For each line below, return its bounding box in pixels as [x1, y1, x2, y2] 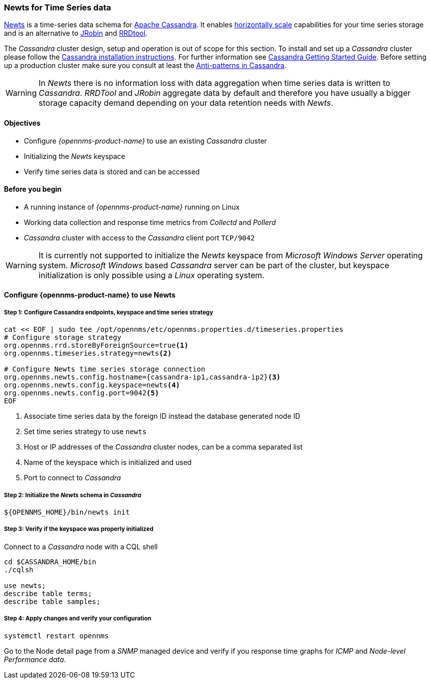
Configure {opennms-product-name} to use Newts [4, 291, 175, 300]
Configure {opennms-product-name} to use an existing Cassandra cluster [24, 136, 267, 145]
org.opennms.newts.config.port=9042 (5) [4, 389, 159, 397]
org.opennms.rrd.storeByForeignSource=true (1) [4, 341, 188, 350]
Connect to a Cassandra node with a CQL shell [4, 542, 158, 551]
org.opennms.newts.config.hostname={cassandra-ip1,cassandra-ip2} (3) [4, 373, 281, 381]
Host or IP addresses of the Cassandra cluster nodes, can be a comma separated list [24, 443, 303, 452]
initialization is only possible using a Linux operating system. [38, 270, 264, 280]
